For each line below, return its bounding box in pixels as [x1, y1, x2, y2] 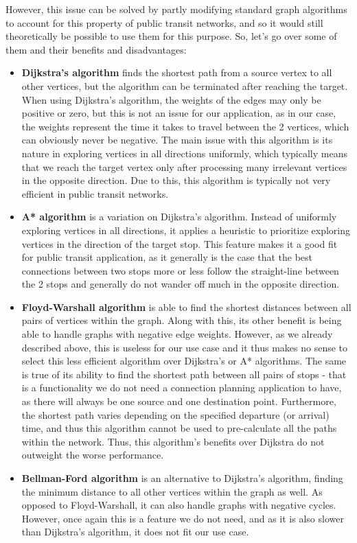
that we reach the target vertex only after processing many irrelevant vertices [21, 159, 347, 174]
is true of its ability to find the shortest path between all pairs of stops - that [21, 367, 347, 381]
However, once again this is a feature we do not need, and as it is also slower [21, 511, 344, 525]
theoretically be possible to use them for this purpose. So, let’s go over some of [5, 29, 337, 43]
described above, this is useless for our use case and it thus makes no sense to [21, 340, 348, 354]
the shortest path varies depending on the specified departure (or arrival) [21, 407, 330, 421]
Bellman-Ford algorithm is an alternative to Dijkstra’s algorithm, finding [21, 471, 343, 485]
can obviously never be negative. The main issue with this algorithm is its [21, 132, 333, 147]
